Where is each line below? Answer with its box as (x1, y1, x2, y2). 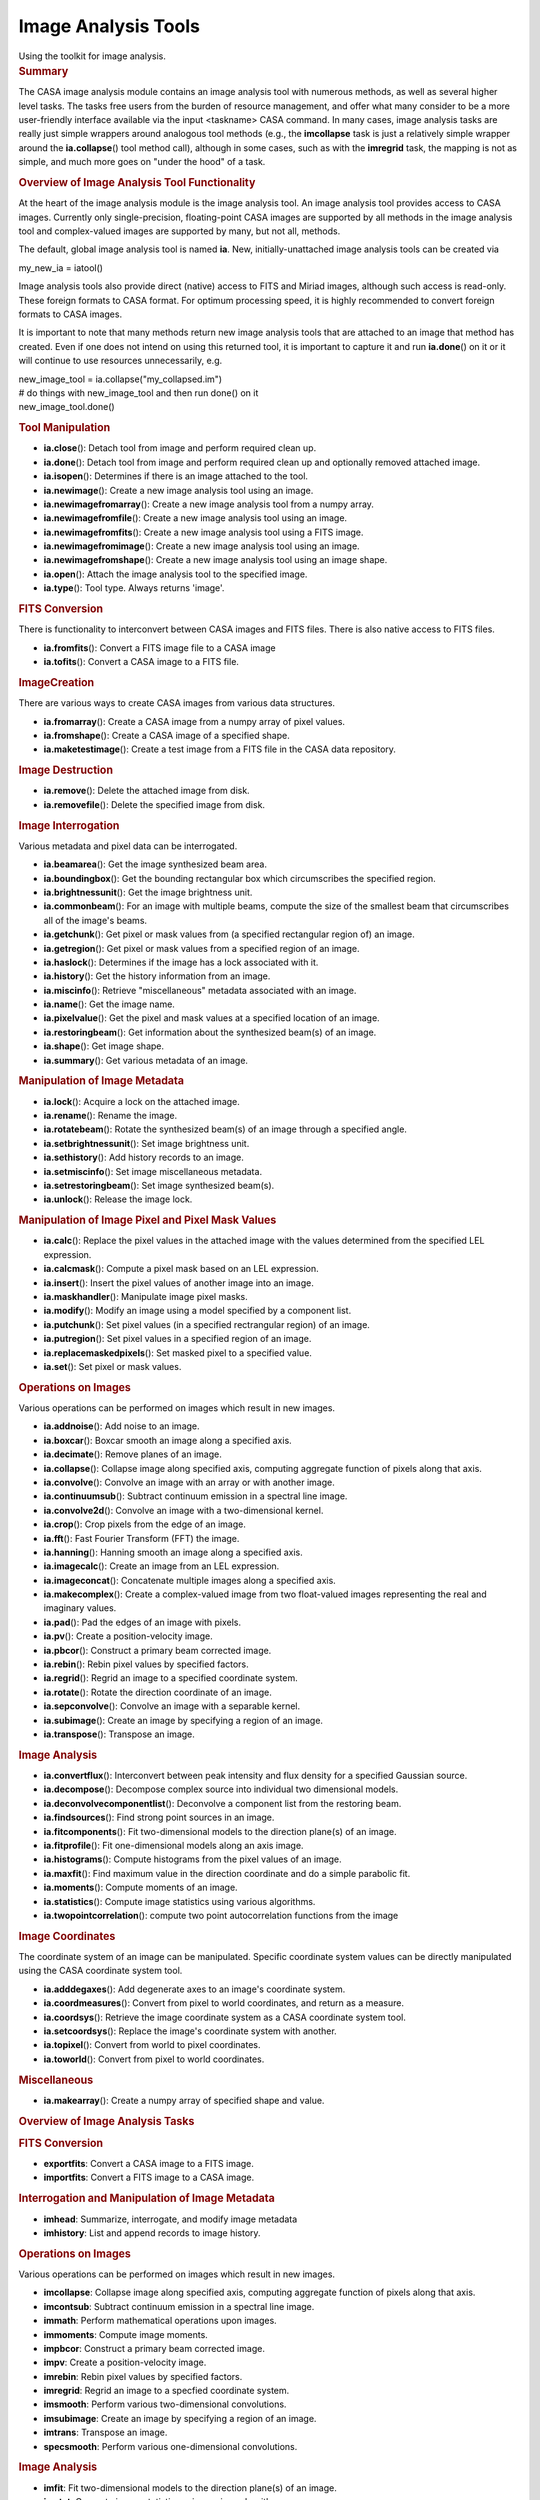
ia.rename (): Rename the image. (43, 1110, 178, 1122)
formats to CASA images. (18, 308, 123, 320)
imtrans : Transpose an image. (43, 2426, 168, 2439)
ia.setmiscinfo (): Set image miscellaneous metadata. (43, 1165, 263, 1177)
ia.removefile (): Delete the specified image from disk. (43, 798, 265, 810)
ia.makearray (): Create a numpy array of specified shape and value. (43, 2094, 325, 2106)
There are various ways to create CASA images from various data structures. (18, 697, 335, 709)
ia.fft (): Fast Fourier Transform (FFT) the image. (43, 1532, 240, 1544)
